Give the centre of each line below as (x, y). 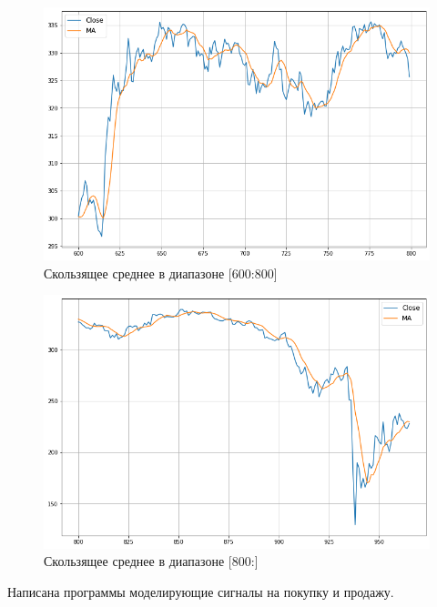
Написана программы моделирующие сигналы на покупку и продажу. (201, 591)
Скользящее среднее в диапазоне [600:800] (161, 273)
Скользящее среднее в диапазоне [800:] (151, 561)
